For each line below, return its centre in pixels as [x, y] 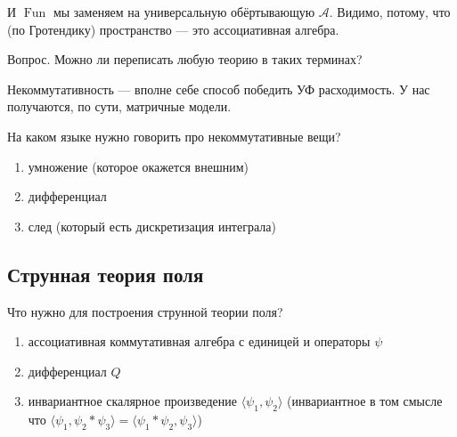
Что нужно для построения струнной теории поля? [145, 311]
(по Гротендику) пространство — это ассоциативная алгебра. [173, 29]
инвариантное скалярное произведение [132, 401]
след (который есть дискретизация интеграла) [152, 226]
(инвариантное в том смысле [365, 401]
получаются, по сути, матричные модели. [119, 106]
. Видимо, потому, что [390, 12]
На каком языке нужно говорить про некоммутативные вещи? [174, 136]
